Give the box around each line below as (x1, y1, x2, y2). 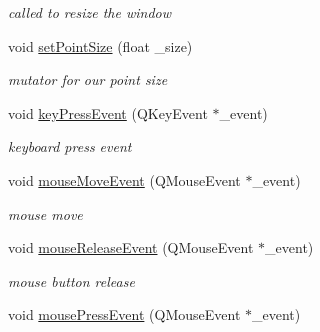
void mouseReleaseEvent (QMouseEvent (8, 237, 254, 258)
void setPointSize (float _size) (8, 35, 193, 56)
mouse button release (8, 270, 135, 291)
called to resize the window (8, 2, 171, 22)
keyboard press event (8, 136, 132, 157)
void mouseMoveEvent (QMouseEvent (8, 169, 241, 190)
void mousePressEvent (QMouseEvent (8, 304, 241, 325)
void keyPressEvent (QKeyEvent (8, 102, 208, 123)
